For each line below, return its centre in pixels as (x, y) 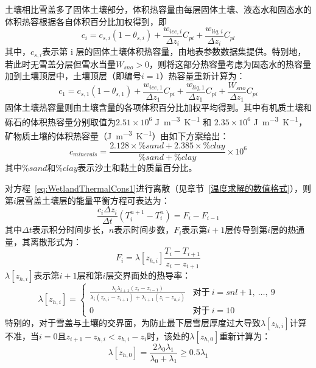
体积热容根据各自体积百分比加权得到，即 (86, 21)
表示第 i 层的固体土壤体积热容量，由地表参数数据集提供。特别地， (174, 51)
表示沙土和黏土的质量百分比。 (137, 168)
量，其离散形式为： (43, 241)
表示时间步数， (144, 230)
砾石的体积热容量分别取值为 (60, 121)
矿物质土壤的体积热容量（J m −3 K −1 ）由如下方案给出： (117, 135)
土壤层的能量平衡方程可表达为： (106, 200)
